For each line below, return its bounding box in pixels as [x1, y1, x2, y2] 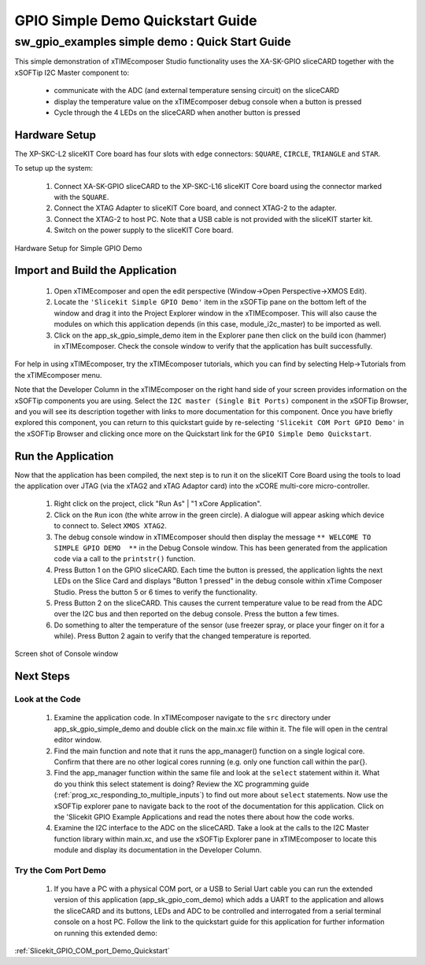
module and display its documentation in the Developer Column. [54, 845, 262, 855]
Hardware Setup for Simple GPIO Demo [14, 243, 142, 253]
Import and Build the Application [14, 264, 177, 277]
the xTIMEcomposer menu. [14, 370, 102, 379]
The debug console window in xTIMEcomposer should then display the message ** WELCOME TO [54, 532, 371, 542]
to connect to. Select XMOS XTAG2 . [54, 521, 167, 531]
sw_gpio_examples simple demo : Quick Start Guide [14, 35, 291, 49]
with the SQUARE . [54, 193, 109, 202]
